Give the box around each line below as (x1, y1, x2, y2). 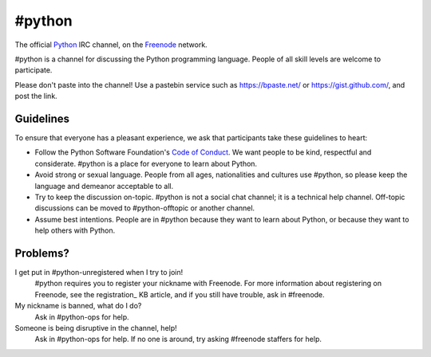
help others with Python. (34, 226, 116, 235)
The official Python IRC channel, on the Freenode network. (14, 40, 208, 49)
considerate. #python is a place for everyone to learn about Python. (34, 159, 258, 168)
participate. (14, 65, 53, 75)
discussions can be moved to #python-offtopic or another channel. (34, 203, 255, 213)
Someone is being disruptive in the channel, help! (14, 324, 177, 332)
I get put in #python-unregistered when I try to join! (14, 268, 184, 277)
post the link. (14, 92, 57, 101)
